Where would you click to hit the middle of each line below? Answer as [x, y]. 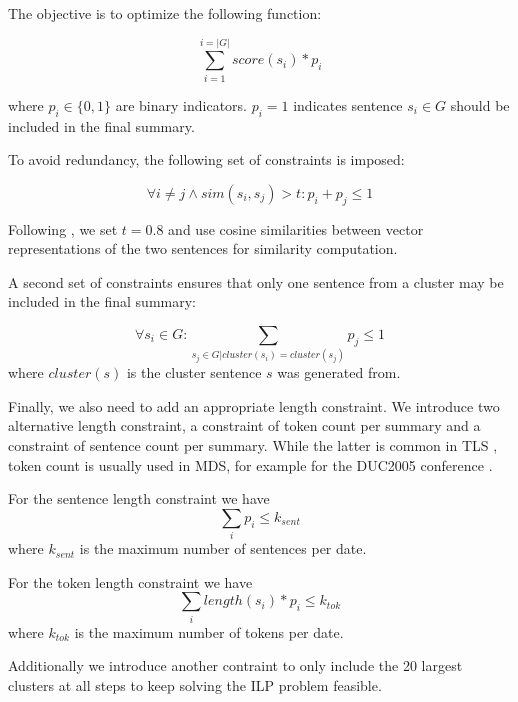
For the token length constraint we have [130, 581]
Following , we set [63, 228]
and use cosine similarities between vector [296, 228]
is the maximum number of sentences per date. [223, 548]
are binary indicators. [181, 104]
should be [480, 104]
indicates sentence [348, 104]
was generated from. [339, 372]
